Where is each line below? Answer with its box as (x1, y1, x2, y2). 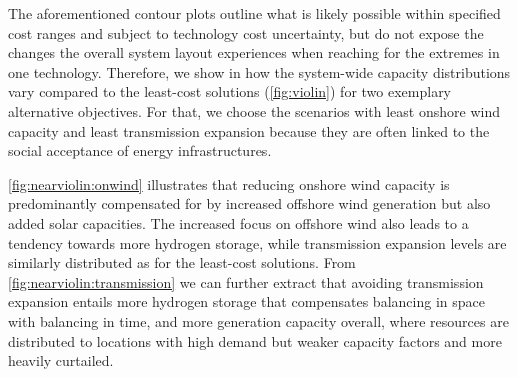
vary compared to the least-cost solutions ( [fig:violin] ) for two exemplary (8, 81, 452, 102)
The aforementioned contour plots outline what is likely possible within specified (8, 3, 501, 23)
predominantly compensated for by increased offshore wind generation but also (8, 193, 491, 214)
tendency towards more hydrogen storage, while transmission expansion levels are (8, 232, 507, 253)
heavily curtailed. (8, 350, 114, 371)
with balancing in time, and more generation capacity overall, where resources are (8, 310, 509, 331)
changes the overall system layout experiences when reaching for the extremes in (8, 42, 500, 63)
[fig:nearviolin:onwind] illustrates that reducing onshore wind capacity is (8, 173, 450, 194)
